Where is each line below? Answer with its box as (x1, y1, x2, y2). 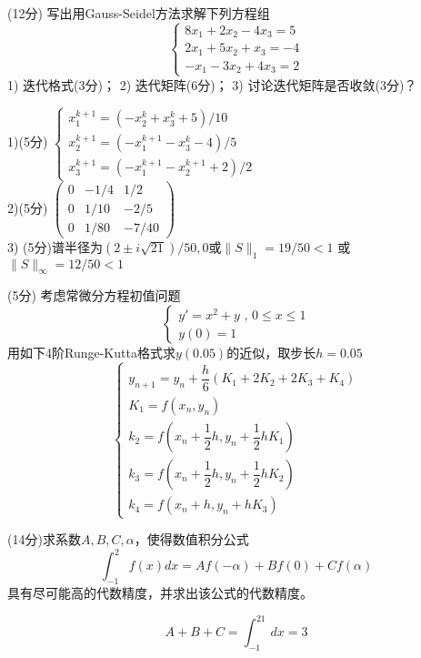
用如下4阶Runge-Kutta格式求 (7, 343, 175, 362)
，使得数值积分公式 (134, 530, 249, 549)
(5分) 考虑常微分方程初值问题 (7, 286, 181, 305)
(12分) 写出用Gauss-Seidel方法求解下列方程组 (7, 4, 270, 22)
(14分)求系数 (7, 530, 81, 549)
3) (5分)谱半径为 (7, 237, 103, 256)
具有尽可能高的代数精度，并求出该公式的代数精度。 (7, 583, 313, 602)
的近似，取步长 (226, 343, 316, 362)
